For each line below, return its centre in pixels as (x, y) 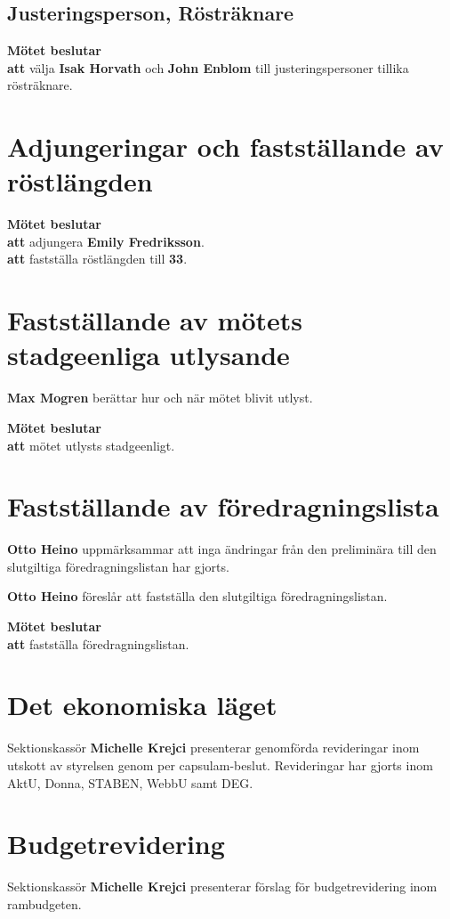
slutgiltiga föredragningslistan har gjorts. (118, 566)
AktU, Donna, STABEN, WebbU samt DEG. (130, 782)
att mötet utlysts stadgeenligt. (91, 445)
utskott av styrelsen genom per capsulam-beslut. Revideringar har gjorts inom (220, 764)
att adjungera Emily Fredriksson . (106, 241)
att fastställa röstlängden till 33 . (97, 259)
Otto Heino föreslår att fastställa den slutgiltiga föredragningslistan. (197, 596)
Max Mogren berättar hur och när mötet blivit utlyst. (160, 398)
